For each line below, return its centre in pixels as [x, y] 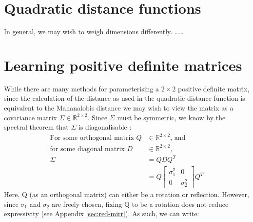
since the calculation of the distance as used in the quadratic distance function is [125, 98]
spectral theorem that [36, 127]
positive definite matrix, [214, 88]
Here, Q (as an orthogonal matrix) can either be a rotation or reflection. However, [126, 194]
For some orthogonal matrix [92, 138]
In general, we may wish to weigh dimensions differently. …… [94, 32]
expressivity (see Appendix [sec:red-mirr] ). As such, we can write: [102, 213]
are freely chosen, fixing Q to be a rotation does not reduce [140, 204]
